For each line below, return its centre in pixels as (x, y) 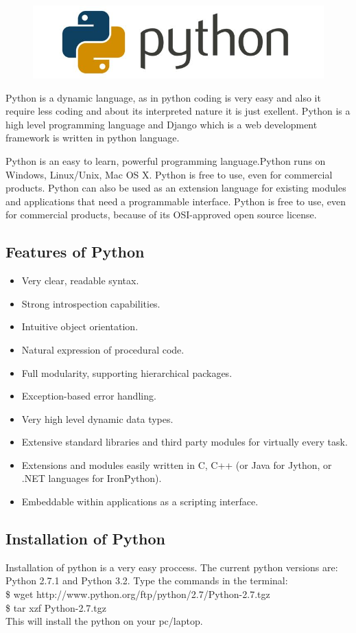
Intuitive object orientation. (80, 326)
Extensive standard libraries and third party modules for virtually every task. (185, 442)
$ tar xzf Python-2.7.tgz (56, 607)
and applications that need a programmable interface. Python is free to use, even (176, 201)
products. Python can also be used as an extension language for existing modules (176, 188)
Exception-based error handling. (89, 396)
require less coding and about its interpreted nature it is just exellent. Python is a (178, 111)
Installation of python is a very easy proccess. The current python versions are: (172, 567)
